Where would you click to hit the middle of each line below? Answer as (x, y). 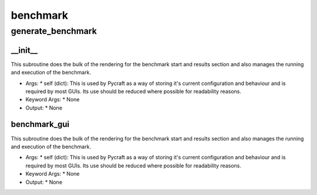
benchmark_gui (40, 124)
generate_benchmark (54, 31)
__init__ (24, 50)
